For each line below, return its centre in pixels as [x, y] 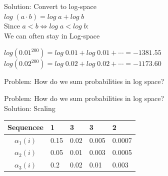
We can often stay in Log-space [52, 35]
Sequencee [26, 127]
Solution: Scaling [30, 108]
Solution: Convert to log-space [50, 6]
